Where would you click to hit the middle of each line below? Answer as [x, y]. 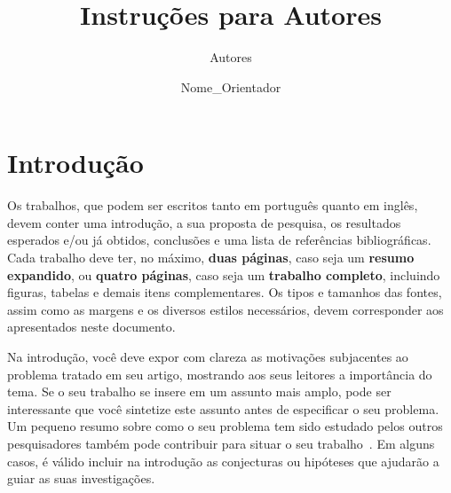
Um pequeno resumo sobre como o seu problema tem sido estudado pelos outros [225, 426]
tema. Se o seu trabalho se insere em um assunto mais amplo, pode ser [199, 391]
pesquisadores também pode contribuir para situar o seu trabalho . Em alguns [221, 443]
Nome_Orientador [231, 86]
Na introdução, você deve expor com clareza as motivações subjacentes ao [208, 356]
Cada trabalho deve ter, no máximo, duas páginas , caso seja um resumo [211, 258]
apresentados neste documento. [91, 327]
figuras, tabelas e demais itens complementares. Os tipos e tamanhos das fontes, [225, 292]
